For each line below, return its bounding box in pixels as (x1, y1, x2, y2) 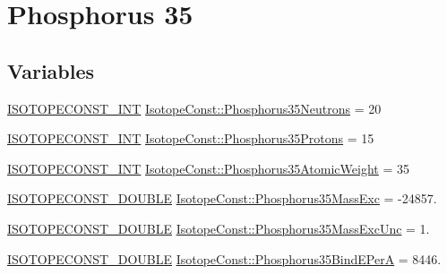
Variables (7, 56, 95, 84)
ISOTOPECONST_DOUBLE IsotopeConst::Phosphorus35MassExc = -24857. (7, 189, 437, 208)
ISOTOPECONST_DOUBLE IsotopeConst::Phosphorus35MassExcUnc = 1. (7, 218, 430, 237)
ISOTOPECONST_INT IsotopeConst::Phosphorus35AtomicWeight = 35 (7, 158, 409, 177)
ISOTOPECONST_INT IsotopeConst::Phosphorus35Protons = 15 (7, 129, 374, 148)
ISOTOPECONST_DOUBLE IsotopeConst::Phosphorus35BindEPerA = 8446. (7, 249, 442, 268)
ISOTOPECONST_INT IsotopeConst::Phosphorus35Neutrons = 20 (7, 98, 382, 117)
